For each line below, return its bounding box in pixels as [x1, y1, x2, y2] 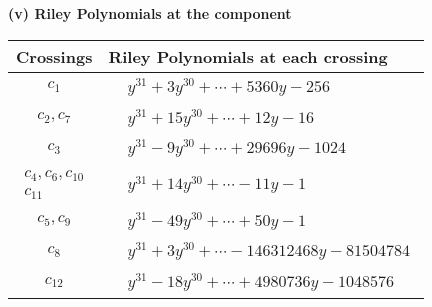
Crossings [16, 44, 93, 68]
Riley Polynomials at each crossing [108, 44, 388, 68]
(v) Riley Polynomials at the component [8, 3, 292, 23]
